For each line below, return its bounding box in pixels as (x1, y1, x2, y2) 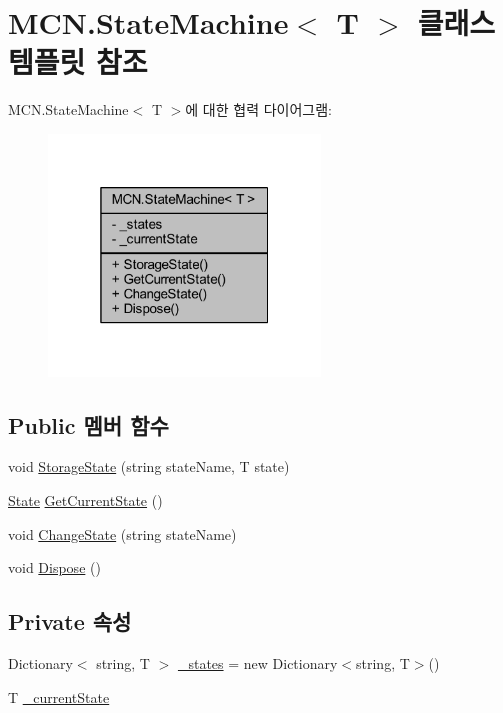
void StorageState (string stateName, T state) (8, 456, 290, 477)
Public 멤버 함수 (8, 409, 169, 440)
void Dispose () (8, 557, 101, 578)
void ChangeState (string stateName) (8, 523, 237, 544)
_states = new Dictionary (177, 652, 338, 673)
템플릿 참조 (8, 41, 148, 82)
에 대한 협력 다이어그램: (185, 99, 333, 120)
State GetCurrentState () (8, 489, 163, 510)
